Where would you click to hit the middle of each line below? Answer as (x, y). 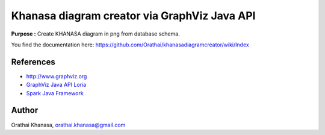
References (33, 62)
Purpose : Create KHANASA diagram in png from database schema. (95, 34)
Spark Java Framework (55, 93)
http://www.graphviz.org (57, 76)
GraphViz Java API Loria (56, 85)
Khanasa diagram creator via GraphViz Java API (133, 16)
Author (25, 111)
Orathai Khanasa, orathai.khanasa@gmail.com (68, 125)
